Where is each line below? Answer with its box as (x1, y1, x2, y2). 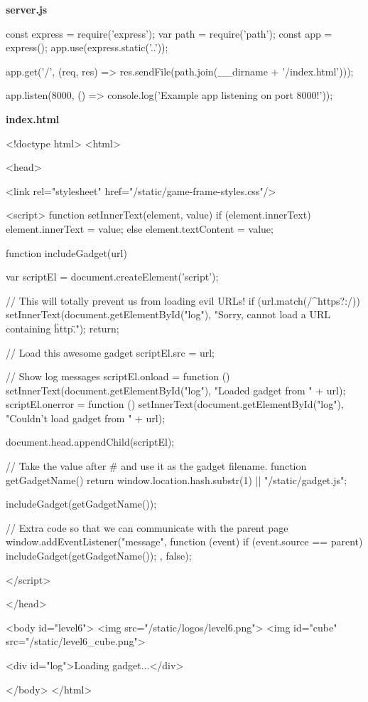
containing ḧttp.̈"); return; (6, 320, 119, 335)
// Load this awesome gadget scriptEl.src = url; (6, 345, 215, 360)
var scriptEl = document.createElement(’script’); (6, 269, 219, 284)
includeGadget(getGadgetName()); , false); (6, 548, 192, 563)
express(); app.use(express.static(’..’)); (6, 40, 168, 55)
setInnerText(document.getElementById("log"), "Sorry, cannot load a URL (6, 307, 330, 322)
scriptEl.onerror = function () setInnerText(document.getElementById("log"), (6, 397, 344, 412)
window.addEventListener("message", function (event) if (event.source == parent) (6, 534, 363, 549)
